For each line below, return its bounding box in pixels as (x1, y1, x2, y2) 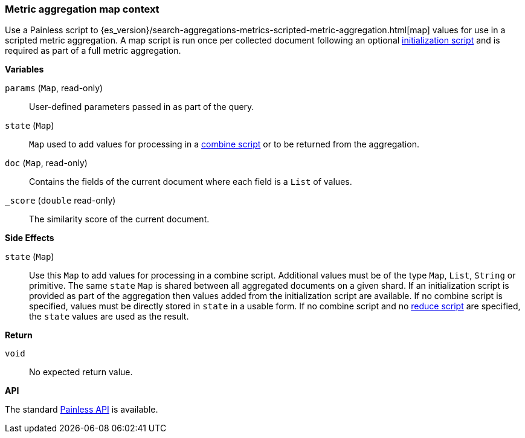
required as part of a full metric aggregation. (5, 45, 181, 56)
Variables (5, 64, 44, 75)
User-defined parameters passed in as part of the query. (29, 101, 254, 112)
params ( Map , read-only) (5, 83, 103, 94)
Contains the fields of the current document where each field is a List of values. (29, 176, 352, 187)
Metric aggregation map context (5, 3, 159, 15)
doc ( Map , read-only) (5, 158, 88, 169)
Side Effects (5, 233, 54, 243)
